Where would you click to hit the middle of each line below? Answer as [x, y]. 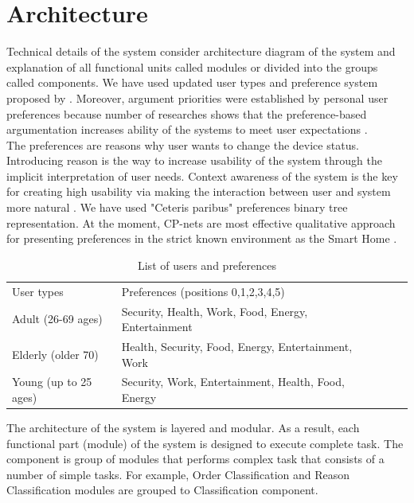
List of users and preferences [207, 265]
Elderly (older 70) [55, 354]
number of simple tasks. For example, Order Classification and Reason [178, 474]
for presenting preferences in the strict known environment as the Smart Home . [202, 238]
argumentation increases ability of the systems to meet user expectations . [187, 129]
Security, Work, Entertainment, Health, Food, [233, 382]
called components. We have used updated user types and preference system [192, 82]
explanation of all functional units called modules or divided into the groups [192, 66]
